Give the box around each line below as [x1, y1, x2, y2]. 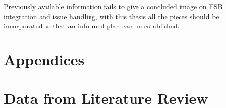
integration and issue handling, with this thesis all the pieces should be [4, 11, 219, 21]
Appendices [4, 49, 85, 69]
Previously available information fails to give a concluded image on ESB [4, 1, 223, 11]
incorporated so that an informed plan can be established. [4, 21, 180, 31]
